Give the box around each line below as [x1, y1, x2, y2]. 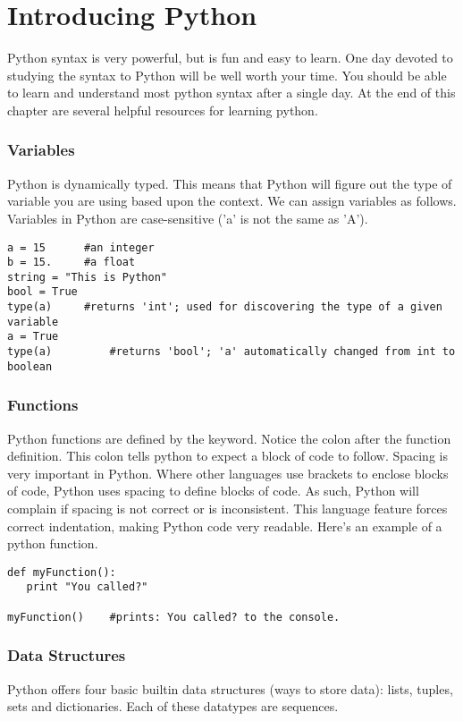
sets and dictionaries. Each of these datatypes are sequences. [7, 697, 339, 716]
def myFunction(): [7, 565, 116, 579]
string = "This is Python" [7, 270, 167, 284]
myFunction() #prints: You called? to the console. [7, 610, 341, 623]
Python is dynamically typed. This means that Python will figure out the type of [7, 174, 452, 192]
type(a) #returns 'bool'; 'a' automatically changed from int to [7, 345, 456, 359]
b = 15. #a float [7, 256, 136, 269]
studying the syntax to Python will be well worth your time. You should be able [7, 65, 447, 84]
